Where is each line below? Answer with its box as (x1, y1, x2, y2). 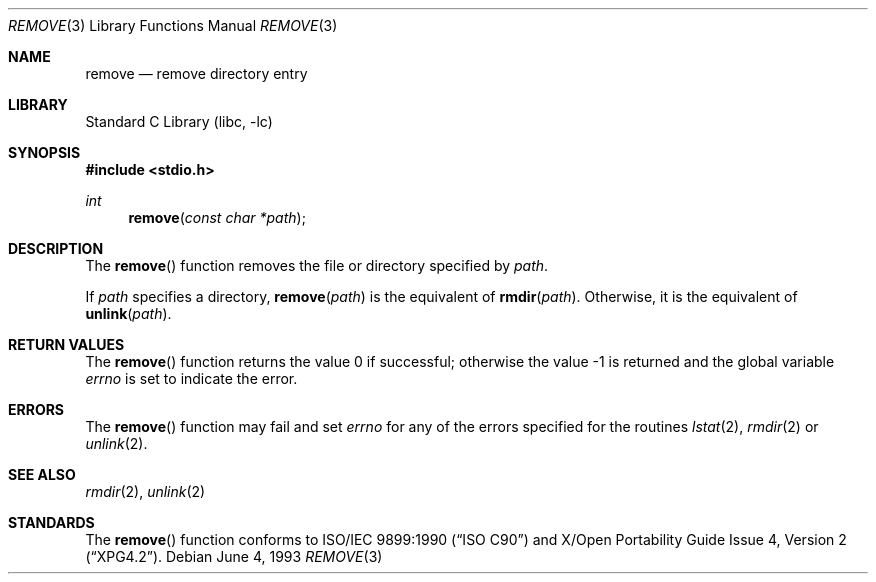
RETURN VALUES (8, 336, 125, 353)
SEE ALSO (8, 466, 76, 483)
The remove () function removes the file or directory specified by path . (85, 257, 549, 274)
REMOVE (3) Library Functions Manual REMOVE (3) (8, 17, 338, 34)
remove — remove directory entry (85, 65, 308, 82)
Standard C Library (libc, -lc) (85, 113, 273, 130)
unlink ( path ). (85, 305, 172, 322)
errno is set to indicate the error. (85, 370, 298, 387)
